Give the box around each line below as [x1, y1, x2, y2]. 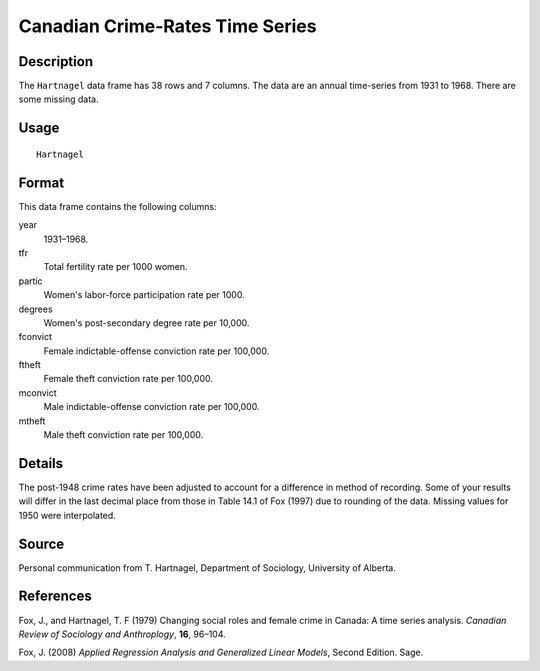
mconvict [18, 386, 57, 399]
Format [18, 174, 65, 191]
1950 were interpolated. [18, 509, 117, 521]
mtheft [18, 415, 46, 427]
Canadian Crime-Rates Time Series [18, 15, 317, 37]
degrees [18, 303, 54, 315]
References [18, 588, 92, 605]
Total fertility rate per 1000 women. [43, 261, 189, 273]
